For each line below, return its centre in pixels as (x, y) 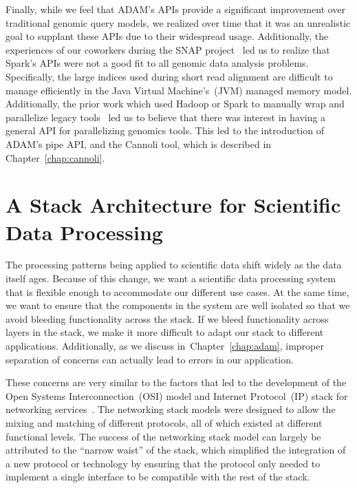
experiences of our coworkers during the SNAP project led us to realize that (168, 49)
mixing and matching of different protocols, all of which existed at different (164, 422)
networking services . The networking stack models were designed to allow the (171, 409)
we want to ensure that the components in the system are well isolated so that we (178, 305)
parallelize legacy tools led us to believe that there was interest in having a (166, 117)
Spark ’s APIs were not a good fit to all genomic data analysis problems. (157, 63)
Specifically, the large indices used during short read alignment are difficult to (169, 76)
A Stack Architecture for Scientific (173, 205)
